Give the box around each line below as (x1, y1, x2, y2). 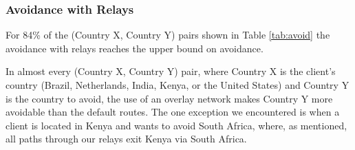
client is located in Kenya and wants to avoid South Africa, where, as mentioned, (6, 118, 347, 132)
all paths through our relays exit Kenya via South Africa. (6, 131, 247, 146)
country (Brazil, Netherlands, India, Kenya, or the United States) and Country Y (6, 78, 349, 92)
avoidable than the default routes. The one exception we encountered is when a (6, 105, 340, 119)
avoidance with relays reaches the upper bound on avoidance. (6, 41, 263, 55)
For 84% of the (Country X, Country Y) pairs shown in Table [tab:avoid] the (6, 28, 330, 42)
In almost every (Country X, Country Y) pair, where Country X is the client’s (6, 64, 336, 78)
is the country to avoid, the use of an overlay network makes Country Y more (6, 91, 333, 105)
